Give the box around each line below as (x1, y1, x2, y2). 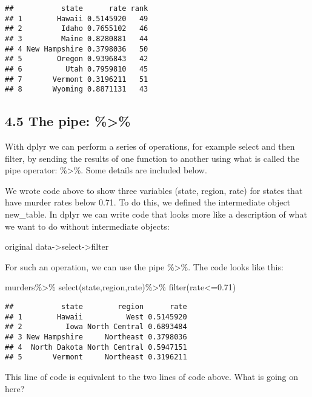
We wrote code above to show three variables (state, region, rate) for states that (5, 184, 303, 196)
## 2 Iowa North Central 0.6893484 (5, 322, 187, 332)
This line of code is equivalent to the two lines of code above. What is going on (5, 370, 299, 382)
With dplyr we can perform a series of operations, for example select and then (5, 140, 295, 153)
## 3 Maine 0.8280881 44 (5, 34, 148, 43)
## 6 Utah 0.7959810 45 (5, 64, 148, 73)
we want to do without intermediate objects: (5, 219, 170, 232)
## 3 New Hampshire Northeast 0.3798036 (5, 333, 187, 342)
